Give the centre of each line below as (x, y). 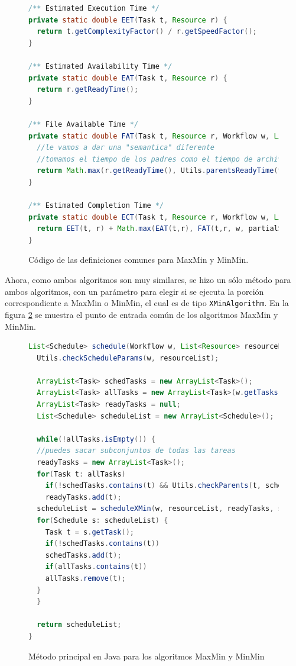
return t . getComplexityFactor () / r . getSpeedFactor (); (147, 32)
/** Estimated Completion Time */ (96, 206)
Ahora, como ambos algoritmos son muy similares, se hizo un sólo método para (148, 280)
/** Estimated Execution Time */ (94, 8)
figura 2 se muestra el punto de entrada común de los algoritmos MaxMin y (142, 314)
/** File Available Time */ (84, 124)
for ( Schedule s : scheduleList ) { (103, 520)
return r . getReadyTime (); (88, 90)
